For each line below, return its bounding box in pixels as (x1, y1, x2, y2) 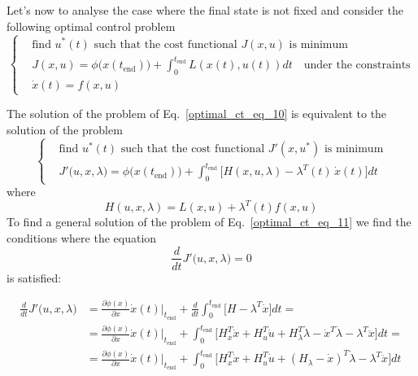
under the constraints (303, 59, 411, 72)
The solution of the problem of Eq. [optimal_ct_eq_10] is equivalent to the (7, 105, 387, 122)
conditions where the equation (7, 229, 157, 246)
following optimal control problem (7, 17, 176, 34)
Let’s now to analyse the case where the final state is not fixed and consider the (7, 2, 403, 18)
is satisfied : (7, 269, 62, 286)
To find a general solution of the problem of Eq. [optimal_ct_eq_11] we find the (7, 213, 411, 230)
